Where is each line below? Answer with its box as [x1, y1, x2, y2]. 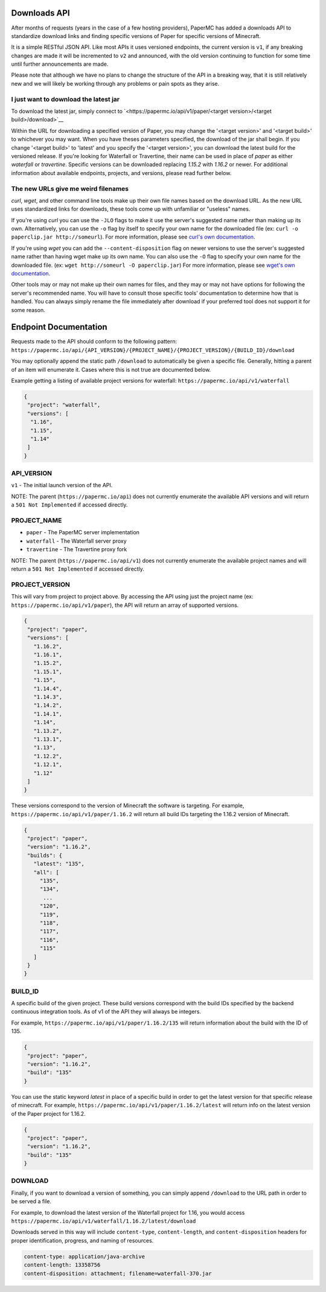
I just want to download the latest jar [11, 95, 120, 103]
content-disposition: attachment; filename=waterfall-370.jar [24, 1270, 212, 1277]
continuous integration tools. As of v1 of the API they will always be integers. [11, 1008, 202, 1015]
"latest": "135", [33, 860, 85, 868]
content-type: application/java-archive [24, 1253, 145, 1260]
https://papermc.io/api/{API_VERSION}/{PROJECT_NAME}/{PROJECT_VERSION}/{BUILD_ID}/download [11, 347, 295, 353]
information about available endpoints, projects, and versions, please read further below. [11, 169, 232, 176]
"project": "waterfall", [27, 401, 101, 409]
